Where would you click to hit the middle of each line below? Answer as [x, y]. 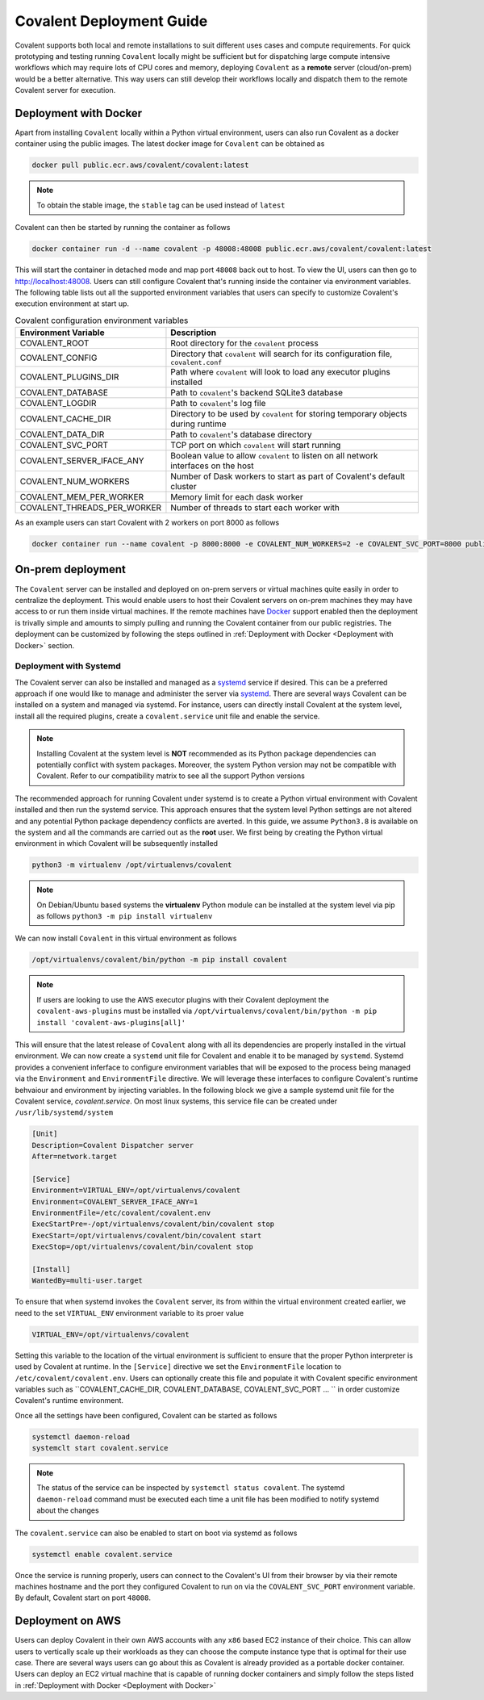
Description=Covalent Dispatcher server [113, 1145]
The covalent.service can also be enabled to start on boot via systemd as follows [156, 1533]
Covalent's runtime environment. [69, 1401]
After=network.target [75, 1157]
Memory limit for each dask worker [237, 497]
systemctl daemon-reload [81, 1436]
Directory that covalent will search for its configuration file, [282, 354]
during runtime [198, 424]
